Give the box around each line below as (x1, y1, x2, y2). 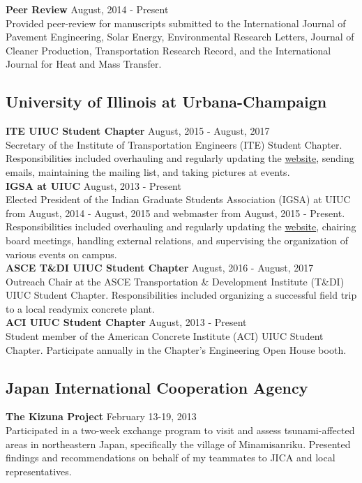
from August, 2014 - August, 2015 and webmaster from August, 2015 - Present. (6, 205, 345, 220)
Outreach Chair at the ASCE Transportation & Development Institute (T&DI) (6, 274, 345, 288)
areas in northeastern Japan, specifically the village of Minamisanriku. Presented (6, 436, 351, 451)
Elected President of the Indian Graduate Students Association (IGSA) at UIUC (6, 192, 351, 207)
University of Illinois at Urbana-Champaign (6, 91, 327, 112)
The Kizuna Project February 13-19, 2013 (6, 409, 197, 424)
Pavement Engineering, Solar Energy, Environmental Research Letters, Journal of (6, 29, 354, 44)
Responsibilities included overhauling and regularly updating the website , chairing (6, 219, 356, 234)
